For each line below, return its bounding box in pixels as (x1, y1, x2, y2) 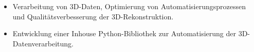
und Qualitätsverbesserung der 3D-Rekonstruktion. (12, 11, 174, 21)
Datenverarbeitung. (12, 38, 74, 48)
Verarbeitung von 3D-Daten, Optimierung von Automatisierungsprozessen (12, 1, 246, 11)
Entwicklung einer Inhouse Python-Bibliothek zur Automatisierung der (12, 28, 236, 39)
